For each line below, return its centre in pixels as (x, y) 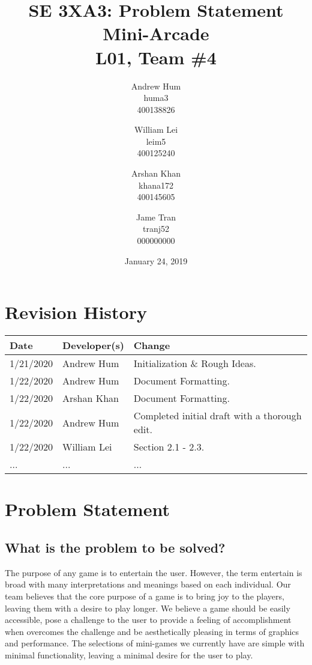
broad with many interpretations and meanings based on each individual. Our (148, 584)
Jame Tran (156, 217)
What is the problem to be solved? (115, 547)
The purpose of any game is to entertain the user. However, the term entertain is (154, 572)
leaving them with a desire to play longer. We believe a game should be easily (148, 608)
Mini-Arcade (156, 33)
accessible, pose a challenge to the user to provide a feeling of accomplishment (148, 620)
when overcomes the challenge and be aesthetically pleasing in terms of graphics (152, 631)
